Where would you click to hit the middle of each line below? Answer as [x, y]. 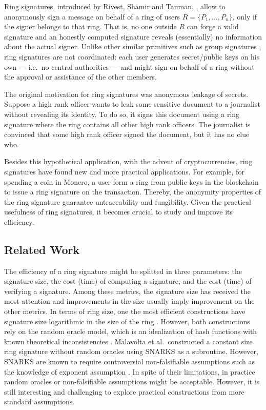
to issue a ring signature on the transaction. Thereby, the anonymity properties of [133, 192]
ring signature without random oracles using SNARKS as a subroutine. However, [131, 351]
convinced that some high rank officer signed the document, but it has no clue [127, 134]
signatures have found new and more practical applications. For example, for [124, 171]
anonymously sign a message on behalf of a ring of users [92, 16]
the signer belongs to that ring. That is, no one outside [90, 26]
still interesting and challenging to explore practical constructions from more [124, 391]
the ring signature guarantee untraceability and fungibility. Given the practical [128, 201]
